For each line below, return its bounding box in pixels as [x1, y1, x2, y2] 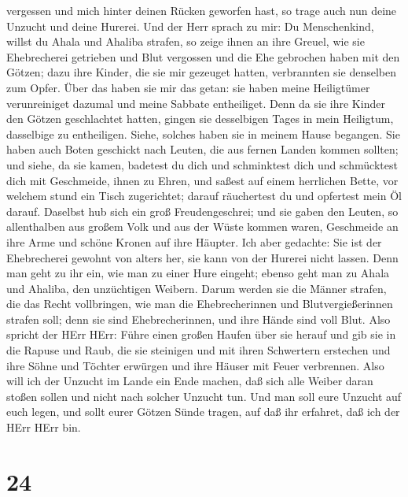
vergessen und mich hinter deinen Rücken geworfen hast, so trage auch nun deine [6, 2, 397, 18]
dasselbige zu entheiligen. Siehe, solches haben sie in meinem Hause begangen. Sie [6, 125, 400, 142]
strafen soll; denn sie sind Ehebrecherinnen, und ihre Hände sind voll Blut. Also [6, 310, 391, 327]
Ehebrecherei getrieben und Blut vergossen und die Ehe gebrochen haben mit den [6, 48, 400, 65]
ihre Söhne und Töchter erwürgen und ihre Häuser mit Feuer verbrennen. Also [6, 357, 384, 373]
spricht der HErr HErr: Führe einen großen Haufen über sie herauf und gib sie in [6, 326, 396, 343]
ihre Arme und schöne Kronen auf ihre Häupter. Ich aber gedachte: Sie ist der [6, 233, 382, 250]
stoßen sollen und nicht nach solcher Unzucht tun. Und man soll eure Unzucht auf [6, 388, 402, 404]
